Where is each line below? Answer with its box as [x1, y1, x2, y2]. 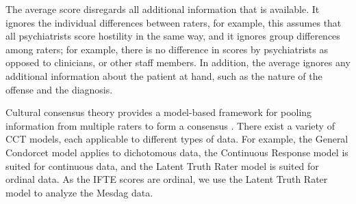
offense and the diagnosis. [5, 82, 113, 96]
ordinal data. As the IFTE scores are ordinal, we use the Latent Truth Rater [5, 172, 328, 186]
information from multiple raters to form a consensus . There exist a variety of [5, 118, 335, 132]
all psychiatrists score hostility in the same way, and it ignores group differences [5, 29, 340, 43]
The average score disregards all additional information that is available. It [5, 2, 320, 16]
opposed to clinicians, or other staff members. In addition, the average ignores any [5, 55, 351, 70]
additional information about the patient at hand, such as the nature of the [5, 68, 322, 83]
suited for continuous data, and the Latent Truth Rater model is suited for [5, 158, 319, 173]
